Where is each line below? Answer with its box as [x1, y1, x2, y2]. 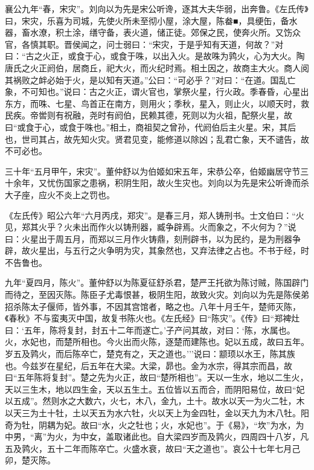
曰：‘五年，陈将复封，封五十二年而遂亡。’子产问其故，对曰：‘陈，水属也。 [5, 323, 295, 336]
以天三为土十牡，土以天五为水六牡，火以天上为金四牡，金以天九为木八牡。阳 [5, 407, 309, 419]
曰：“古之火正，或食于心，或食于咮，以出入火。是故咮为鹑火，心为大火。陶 [5, 50, 305, 62]
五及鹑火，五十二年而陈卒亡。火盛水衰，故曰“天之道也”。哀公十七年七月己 [5, 442, 301, 454]
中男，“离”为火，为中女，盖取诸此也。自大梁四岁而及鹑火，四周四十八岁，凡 [5, 430, 309, 443]
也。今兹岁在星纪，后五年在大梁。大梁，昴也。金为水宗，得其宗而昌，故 [5, 359, 292, 372]
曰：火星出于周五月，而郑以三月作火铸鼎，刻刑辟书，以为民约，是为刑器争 [5, 232, 301, 245]
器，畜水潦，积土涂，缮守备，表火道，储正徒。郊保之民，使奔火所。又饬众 [5, 26, 301, 39]
